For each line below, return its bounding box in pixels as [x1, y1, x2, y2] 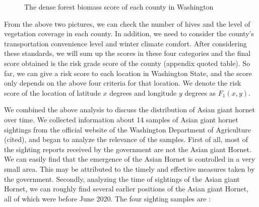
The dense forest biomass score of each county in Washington [24, 2, 214, 12]
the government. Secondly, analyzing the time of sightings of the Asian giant [4, 173, 240, 184]
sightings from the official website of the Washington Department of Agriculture [4, 124, 251, 134]
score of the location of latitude [4, 87, 101, 98]
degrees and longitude [109, 87, 177, 98]
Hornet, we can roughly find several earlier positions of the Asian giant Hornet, [4, 183, 249, 194]
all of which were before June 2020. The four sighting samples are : [4, 193, 211, 203]
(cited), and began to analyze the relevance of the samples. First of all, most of [4, 134, 248, 145]
